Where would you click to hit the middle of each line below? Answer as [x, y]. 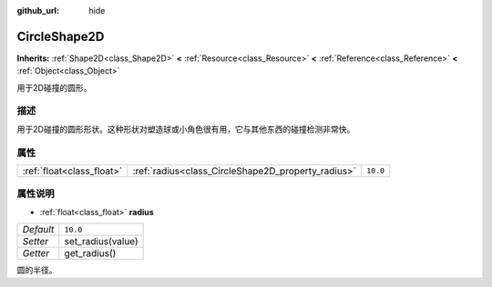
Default [38, 230]
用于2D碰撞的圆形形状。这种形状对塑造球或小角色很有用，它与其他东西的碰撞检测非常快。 [186, 129]
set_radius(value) [101, 242]
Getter [36, 253]
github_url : [38, 10]
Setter [36, 242]
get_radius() [90, 253]
